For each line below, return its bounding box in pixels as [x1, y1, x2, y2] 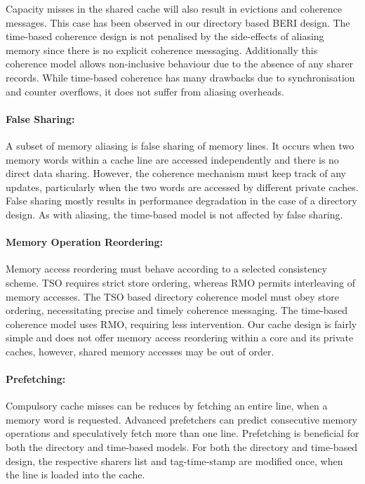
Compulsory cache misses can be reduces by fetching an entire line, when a [6, 398, 328, 413]
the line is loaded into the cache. [6, 467, 145, 482]
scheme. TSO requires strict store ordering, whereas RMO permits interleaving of [6, 275, 355, 289]
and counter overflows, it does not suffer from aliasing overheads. [6, 84, 284, 98]
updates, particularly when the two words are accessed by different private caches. [6, 179, 359, 194]
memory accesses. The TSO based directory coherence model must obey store [6, 289, 340, 303]
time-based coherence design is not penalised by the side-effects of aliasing [6, 29, 324, 44]
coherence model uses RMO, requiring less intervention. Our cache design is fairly [6, 316, 357, 331]
